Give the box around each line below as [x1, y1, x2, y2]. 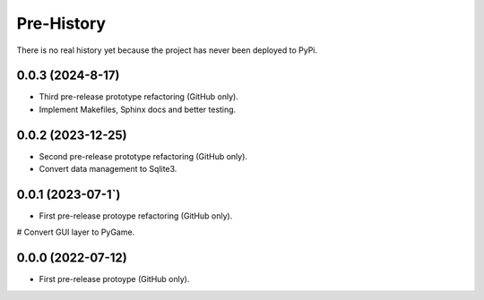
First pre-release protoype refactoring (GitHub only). [39, 210, 233, 221]
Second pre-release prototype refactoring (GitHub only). [39, 150, 248, 161]
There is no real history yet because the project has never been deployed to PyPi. [16, 45, 318, 56]
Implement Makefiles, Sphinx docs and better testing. [39, 104, 237, 115]
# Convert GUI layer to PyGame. [16, 227, 135, 237]
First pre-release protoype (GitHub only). [39, 274, 190, 285]
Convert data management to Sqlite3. [39, 164, 177, 175]
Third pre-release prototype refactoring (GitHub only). [39, 91, 239, 102]
